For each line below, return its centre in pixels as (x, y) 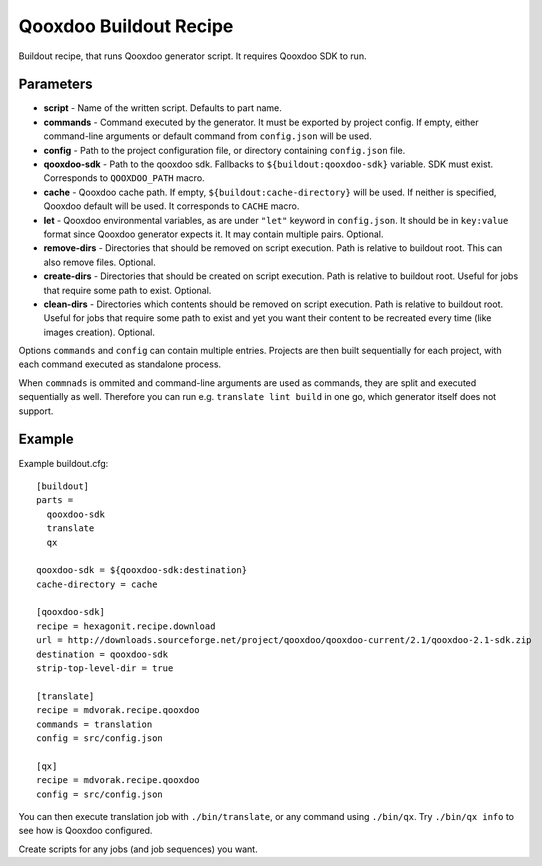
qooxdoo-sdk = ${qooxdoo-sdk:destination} (142, 570)
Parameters (55, 84)
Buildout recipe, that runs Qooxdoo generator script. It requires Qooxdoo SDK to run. (192, 56)
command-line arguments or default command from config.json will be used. (207, 136)
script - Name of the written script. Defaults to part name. (162, 108)
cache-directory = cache (97, 584)
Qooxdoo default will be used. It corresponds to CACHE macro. (171, 206)
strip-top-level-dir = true (105, 668)
